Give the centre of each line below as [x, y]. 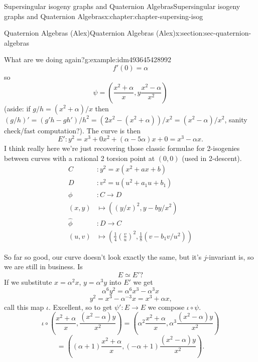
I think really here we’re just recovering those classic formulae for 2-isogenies [122, 148]
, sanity [236, 119]
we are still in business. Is [43, 266]
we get [143, 282]
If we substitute [28, 282]
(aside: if [17, 108]
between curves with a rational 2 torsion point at [80, 158]
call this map [24, 307]
